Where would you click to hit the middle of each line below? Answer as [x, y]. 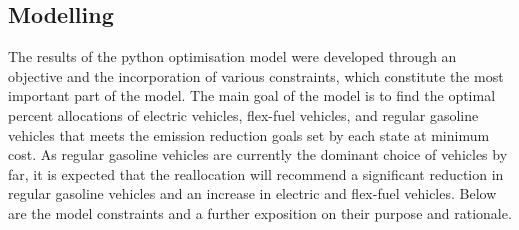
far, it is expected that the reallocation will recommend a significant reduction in [256, 173]
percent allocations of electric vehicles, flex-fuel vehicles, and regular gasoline [243, 114]
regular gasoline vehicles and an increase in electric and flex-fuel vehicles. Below [252, 193]
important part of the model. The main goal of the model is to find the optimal [252, 95]
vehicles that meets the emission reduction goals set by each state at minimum [249, 134]
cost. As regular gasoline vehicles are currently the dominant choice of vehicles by [258, 154]
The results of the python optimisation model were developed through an [232, 56]
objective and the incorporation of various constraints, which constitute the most [256, 75]
